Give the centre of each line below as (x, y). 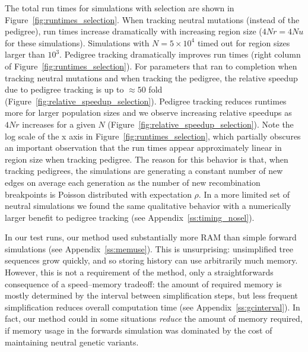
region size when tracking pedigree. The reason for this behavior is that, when (147, 159)
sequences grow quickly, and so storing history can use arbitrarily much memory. (151, 260)
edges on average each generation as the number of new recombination (133, 182)
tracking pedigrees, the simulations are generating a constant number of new (144, 171)
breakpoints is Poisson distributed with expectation (98, 194)
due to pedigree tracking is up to (64, 89)
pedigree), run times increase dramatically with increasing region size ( (134, 31)
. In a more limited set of (244, 194)
